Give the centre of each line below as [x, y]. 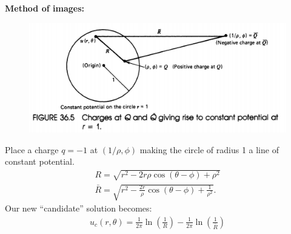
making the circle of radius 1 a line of [209, 149]
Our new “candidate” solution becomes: [79, 208]
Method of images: [45, 8]
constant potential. [40, 161]
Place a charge [32, 149]
